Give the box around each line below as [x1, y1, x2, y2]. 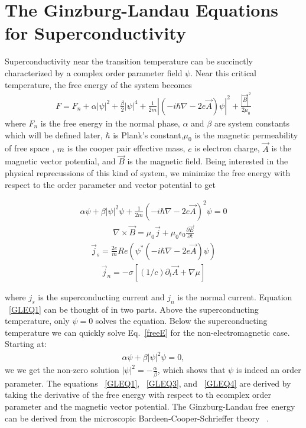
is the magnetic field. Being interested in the [127, 155, 288, 167]
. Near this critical [190, 66, 256, 79]
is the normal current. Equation [177, 290, 292, 303]
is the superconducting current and [38, 290, 165, 303]
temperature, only [5, 314, 70, 327]
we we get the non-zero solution [5, 364, 119, 376]
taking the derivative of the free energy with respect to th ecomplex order [5, 388, 272, 401]
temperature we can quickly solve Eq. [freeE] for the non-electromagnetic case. [5, 326, 290, 338]
